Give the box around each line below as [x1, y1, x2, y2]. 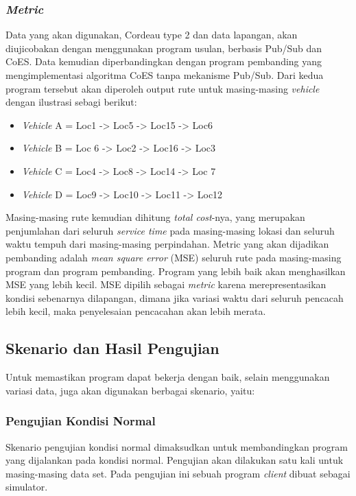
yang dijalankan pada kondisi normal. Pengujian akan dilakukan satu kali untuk [5, 453, 344, 467]
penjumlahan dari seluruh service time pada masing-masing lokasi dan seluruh [5, 223, 335, 237]
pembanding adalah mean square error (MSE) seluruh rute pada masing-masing [5, 250, 342, 264]
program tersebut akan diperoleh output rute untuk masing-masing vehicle [5, 81, 320, 95]
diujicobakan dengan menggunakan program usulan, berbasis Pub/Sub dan [5, 40, 322, 55]
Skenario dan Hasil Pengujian [5, 338, 219, 359]
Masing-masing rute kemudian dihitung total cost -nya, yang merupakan [5, 210, 305, 224]
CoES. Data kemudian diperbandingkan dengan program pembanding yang [5, 54, 322, 69]
